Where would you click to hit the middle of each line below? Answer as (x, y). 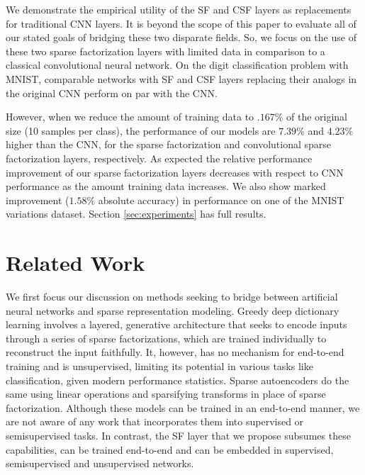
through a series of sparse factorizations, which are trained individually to (166, 338)
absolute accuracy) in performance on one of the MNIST (221, 200)
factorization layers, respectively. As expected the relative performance (159, 158)
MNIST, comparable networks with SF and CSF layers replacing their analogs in (181, 78)
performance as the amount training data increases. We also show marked (166, 186)
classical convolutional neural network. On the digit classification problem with (177, 65)
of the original (317, 117)
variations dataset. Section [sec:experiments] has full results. (136, 214)
